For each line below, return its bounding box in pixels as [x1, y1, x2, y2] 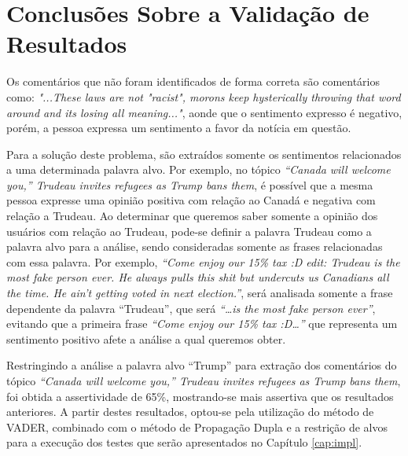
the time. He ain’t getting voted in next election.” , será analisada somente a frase [6, 285, 393, 301]
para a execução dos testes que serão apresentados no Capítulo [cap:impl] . [6, 434, 362, 450]
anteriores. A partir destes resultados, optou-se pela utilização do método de [6, 403, 374, 420]
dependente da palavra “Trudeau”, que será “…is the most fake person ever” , [6, 300, 376, 316]
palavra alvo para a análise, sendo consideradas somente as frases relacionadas [6, 238, 383, 255]
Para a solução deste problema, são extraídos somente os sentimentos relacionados [6, 145, 402, 162]
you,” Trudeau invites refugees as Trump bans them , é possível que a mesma [6, 176, 373, 193]
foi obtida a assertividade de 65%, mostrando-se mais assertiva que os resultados [6, 388, 394, 404]
